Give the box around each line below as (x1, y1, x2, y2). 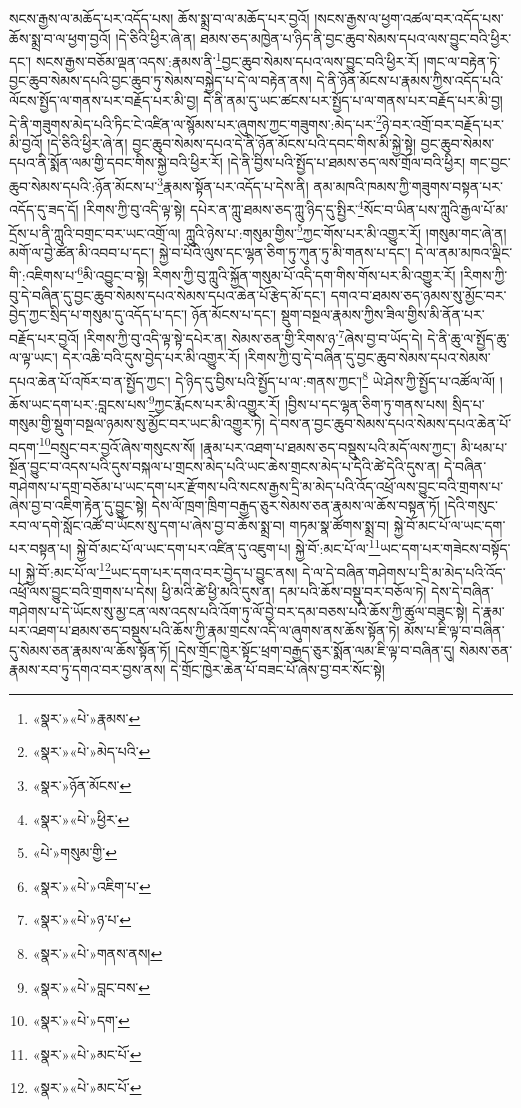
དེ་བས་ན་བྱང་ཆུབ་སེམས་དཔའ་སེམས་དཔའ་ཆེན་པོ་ (269, 413, 512, 434)
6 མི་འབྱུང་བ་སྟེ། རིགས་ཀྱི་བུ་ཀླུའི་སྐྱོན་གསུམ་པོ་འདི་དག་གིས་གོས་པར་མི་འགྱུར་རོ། (77, 262, 456, 286)
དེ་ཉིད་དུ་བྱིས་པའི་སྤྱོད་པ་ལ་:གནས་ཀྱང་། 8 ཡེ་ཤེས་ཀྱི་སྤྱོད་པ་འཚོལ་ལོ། (175, 367, 496, 391)
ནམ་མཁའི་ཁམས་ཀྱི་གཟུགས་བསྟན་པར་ (313, 175, 503, 196)
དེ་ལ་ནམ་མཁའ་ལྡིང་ (415, 241, 513, 262)
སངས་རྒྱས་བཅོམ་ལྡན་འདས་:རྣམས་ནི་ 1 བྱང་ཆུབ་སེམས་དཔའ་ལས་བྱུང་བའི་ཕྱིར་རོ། (35, 48, 420, 71)
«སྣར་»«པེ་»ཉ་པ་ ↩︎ (32, 909, 132, 930)
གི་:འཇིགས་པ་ (9, 265, 78, 286)
